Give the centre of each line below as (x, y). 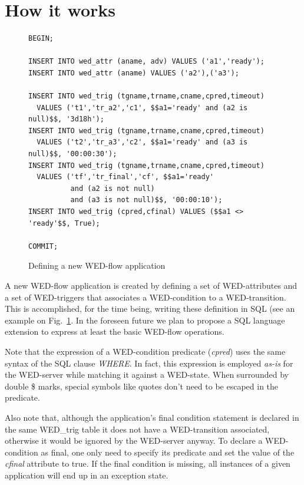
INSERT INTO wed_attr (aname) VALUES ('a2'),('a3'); (134, 73)
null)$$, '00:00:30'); (73, 154)
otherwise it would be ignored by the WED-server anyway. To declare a (134, 441)
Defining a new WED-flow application (97, 265)
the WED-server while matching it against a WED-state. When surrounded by (147, 375)
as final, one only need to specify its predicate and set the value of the (168, 452)
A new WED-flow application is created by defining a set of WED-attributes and (151, 285)
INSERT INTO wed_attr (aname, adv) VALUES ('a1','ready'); (146, 62)
